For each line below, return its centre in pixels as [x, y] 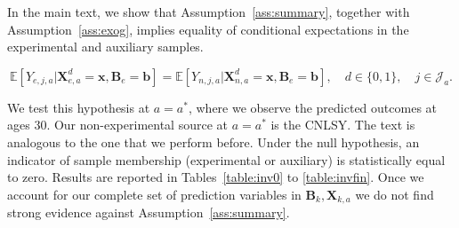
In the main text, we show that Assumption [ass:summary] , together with [209, 12]
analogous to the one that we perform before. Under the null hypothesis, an [213, 142]
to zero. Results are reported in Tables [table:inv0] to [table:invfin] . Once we [216, 177]
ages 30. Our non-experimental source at [117, 125]
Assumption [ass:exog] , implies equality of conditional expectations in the [208, 29]
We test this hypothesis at [79, 107]
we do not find [395, 194]
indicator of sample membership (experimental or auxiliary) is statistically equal [226, 159]
